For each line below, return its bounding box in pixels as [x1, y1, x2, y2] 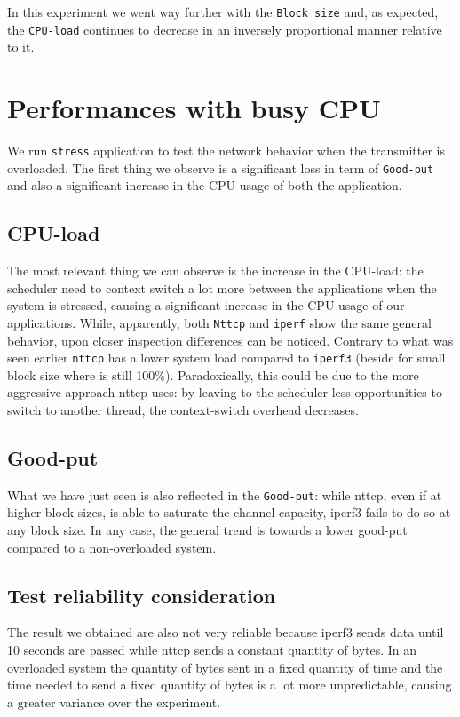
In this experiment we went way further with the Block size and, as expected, [7, 3, 439, 20]
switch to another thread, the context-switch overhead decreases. [7, 401, 359, 419]
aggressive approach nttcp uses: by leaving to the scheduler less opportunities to [7, 383, 442, 402]
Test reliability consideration [7, 581, 276, 609]
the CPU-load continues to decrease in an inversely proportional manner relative [7, 20, 442, 38]
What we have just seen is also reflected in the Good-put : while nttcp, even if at [7, 485, 442, 504]
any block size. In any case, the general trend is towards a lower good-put [7, 521, 408, 539]
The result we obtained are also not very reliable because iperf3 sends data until [7, 623, 444, 641]
